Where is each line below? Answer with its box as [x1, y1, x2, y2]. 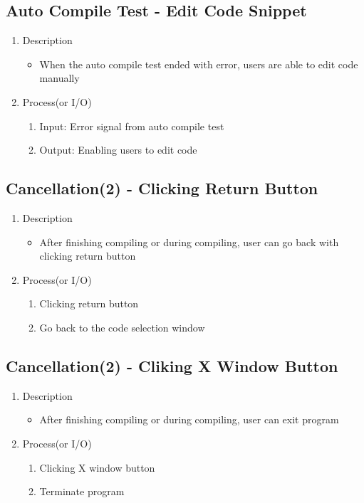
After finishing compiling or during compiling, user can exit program [39, 412, 339, 427]
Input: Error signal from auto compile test [39, 118, 224, 133]
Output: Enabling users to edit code [39, 142, 197, 157]
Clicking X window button [39, 460, 155, 475]
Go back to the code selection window [39, 319, 205, 334]
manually [39, 70, 80, 85]
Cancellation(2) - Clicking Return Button [6, 177, 318, 199]
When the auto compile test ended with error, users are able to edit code [39, 56, 358, 71]
